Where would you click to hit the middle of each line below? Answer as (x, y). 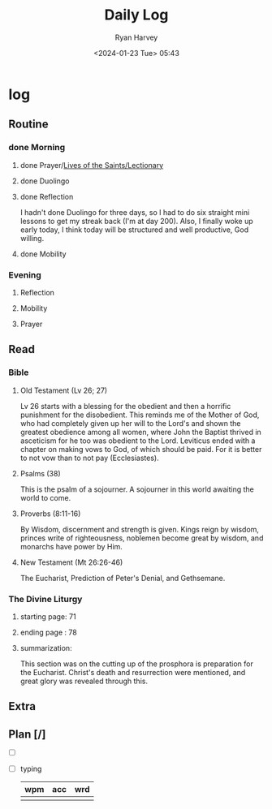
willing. (32, 238)
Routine (28, 125)
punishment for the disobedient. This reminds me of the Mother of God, (140, 415)
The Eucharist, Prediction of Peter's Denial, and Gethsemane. (123, 578)
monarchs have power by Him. (71, 546)
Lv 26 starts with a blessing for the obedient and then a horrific (125, 406)
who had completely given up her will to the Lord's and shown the (130, 423)
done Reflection (47, 196)
